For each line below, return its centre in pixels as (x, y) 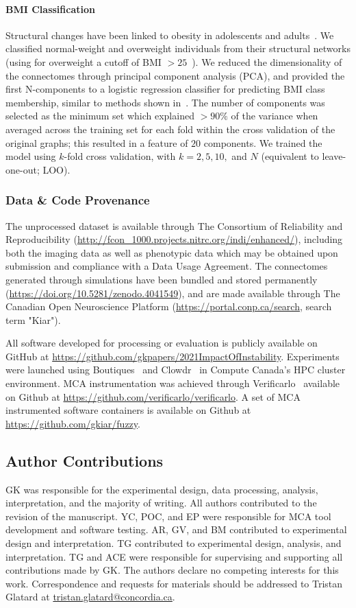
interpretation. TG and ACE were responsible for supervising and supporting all (174, 556)
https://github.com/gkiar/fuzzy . (73, 423)
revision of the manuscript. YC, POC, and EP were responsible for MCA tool (168, 516)
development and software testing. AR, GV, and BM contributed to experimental (176, 529)
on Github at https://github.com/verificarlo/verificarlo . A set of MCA (153, 396)
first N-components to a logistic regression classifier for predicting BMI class (165, 89)
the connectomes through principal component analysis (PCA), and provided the (175, 75)
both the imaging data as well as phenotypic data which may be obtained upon (172, 252)
